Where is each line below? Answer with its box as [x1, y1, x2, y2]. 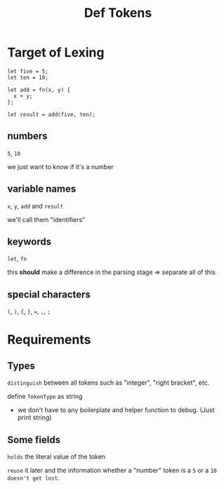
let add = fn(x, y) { [7, 86, 71, 93]
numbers [7, 130, 48, 142]
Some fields [7, 433, 61, 445]
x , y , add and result [7, 202, 64, 210]
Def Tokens [84, 5, 152, 21]
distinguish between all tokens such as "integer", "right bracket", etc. [7, 378, 210, 387]
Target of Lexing [7, 44, 105, 61]
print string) [17, 414, 52, 422]
